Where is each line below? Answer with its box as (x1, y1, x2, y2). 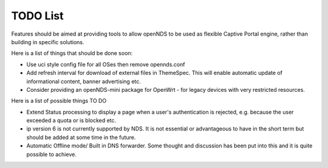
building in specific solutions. (11, 38, 84, 45)
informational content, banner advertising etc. (26, 77, 141, 85)
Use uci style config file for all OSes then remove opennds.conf (26, 60, 185, 68)
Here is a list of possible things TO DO (11, 97, 107, 105)
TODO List (11, 9, 64, 22)
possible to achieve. (26, 150, 77, 158)
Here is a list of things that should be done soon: (11, 50, 133, 57)
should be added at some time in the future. (26, 134, 136, 141)
